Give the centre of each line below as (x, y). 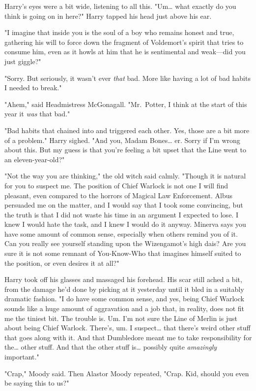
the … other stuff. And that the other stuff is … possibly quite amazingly (111, 347)
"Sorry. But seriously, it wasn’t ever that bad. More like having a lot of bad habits (128, 78)
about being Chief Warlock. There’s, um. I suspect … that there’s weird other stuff (128, 328)
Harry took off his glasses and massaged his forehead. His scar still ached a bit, (123, 279)
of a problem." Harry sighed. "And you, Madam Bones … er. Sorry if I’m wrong (122, 140)
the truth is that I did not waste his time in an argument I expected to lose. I (121, 214)
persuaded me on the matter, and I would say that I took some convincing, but (124, 205)
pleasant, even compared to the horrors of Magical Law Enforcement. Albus (118, 195)
